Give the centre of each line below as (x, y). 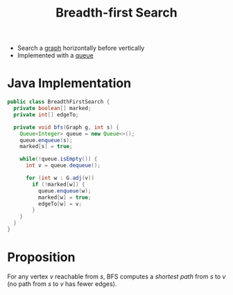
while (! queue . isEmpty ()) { (59, 159)
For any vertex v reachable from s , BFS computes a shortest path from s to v (116, 276)
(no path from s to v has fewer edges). (62, 284)
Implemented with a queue (55, 55)
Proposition (41, 257)
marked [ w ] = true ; (64, 197)
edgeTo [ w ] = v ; (60, 204)
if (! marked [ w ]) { (59, 184)
